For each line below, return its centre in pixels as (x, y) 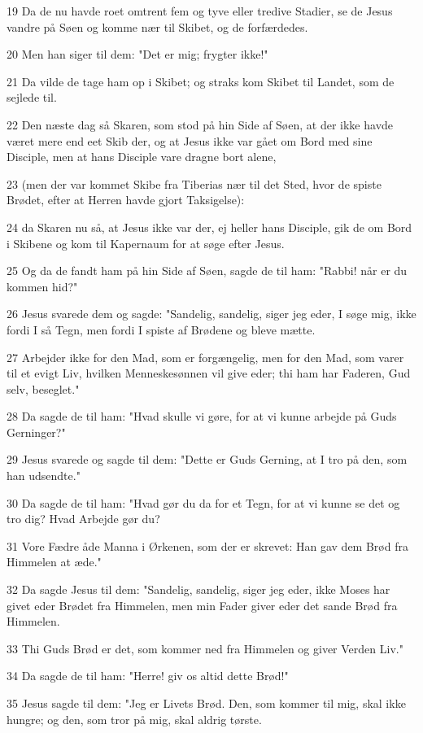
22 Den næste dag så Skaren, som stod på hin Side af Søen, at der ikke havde (200, 124)
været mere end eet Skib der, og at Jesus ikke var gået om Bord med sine (190, 140)
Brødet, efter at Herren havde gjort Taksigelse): (126, 200)
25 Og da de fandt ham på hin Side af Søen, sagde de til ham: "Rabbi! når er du (207, 271)
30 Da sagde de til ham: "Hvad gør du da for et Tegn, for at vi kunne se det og (203, 502)
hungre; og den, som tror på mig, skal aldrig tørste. (134, 719)
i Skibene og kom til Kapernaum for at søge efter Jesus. (146, 243)
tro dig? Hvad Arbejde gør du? (83, 519)
